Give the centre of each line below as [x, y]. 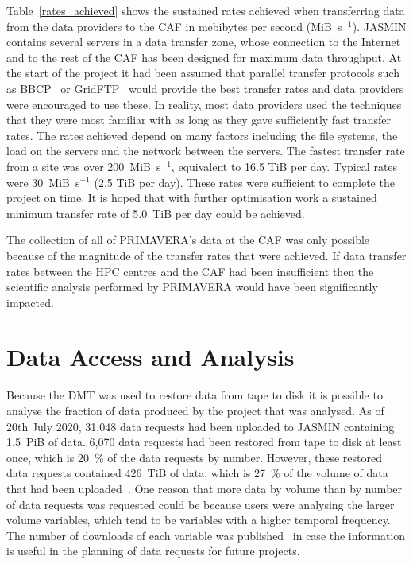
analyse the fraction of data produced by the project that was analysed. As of [195, 410]
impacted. [30, 302]
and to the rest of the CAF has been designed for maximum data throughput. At [204, 57]
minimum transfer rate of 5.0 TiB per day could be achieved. [156, 213]
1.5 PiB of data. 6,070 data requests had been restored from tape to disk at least [204, 442]
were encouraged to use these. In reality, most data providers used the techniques [204, 104]
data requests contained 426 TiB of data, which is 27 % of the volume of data [197, 473]
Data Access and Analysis [151, 357]
